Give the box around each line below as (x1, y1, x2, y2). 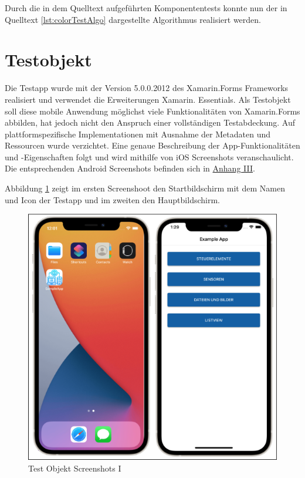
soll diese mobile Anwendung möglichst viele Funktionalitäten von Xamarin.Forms (5, 105, 300, 117)
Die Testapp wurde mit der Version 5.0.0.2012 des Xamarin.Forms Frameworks (5, 82, 289, 94)
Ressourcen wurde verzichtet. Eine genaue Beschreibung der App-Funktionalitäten (5, 139, 300, 152)
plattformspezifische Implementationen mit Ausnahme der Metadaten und (5, 127, 270, 140)
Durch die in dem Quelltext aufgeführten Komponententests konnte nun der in (5, 2, 287, 14)
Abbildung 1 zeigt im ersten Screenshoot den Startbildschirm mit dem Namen (5, 182, 285, 194)
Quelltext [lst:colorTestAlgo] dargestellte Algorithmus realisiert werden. (5, 13, 261, 25)
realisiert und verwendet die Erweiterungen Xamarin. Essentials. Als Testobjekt (5, 93, 291, 105)
